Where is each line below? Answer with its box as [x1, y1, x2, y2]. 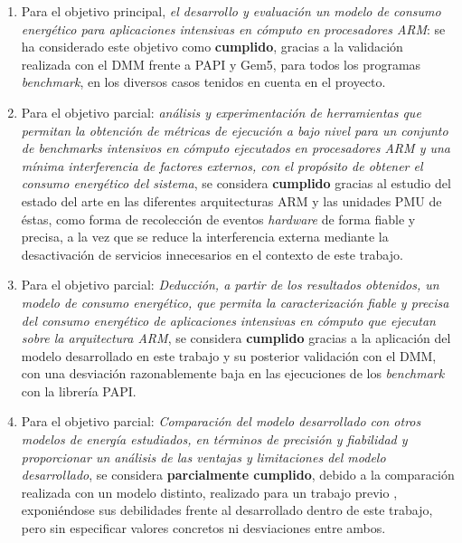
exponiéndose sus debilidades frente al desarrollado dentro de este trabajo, [21, 500, 433, 519]
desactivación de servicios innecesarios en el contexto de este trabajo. [21, 244, 403, 263]
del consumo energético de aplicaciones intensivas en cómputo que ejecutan [21, 310, 436, 329]
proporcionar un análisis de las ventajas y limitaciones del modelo [21, 447, 386, 466]
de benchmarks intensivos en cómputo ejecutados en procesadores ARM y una [21, 138, 450, 157]
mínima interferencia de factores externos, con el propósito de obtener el [21, 156, 423, 175]
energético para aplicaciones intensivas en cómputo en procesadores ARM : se [21, 19, 446, 38]
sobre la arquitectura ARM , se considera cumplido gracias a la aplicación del [21, 329, 451, 348]
